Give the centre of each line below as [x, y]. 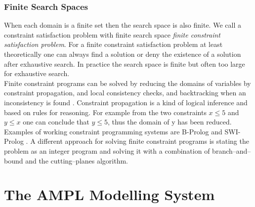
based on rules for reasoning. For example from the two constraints [105, 112]
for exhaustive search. [37, 73]
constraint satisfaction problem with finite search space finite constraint [112, 34]
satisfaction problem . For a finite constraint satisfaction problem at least [113, 44]
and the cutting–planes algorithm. [77, 160]
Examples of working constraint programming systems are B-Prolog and [113, 131]
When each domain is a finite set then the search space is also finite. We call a [123, 25]
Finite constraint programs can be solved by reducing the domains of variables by [127, 83]
